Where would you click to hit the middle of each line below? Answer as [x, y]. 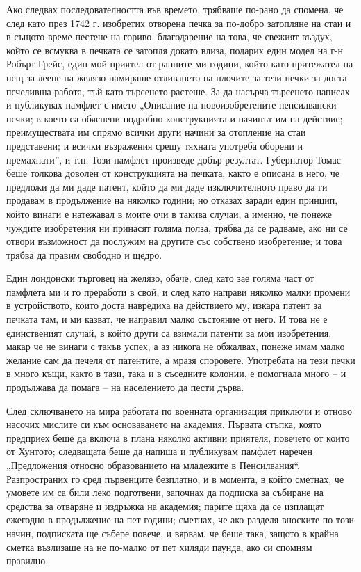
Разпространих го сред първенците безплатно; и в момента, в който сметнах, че [175, 478]
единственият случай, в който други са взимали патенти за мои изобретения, [169, 332]
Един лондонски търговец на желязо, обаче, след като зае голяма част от [160, 278]
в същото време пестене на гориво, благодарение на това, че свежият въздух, [169, 37]
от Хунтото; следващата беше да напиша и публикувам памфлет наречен [160, 451]
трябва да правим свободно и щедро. [84, 254]
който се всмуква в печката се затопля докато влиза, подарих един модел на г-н [175, 50]
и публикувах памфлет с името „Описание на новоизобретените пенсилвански [171, 105]
